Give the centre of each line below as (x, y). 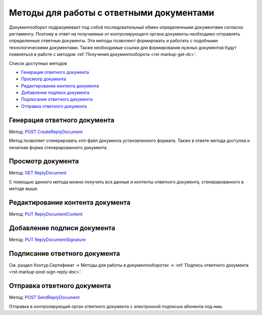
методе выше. (24, 189)
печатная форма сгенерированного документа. (58, 147)
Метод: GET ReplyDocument (38, 173)
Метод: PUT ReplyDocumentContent (46, 214)
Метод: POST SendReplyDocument (44, 297)
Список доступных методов (38, 63)
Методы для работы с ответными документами (112, 13)
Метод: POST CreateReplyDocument (46, 132)
